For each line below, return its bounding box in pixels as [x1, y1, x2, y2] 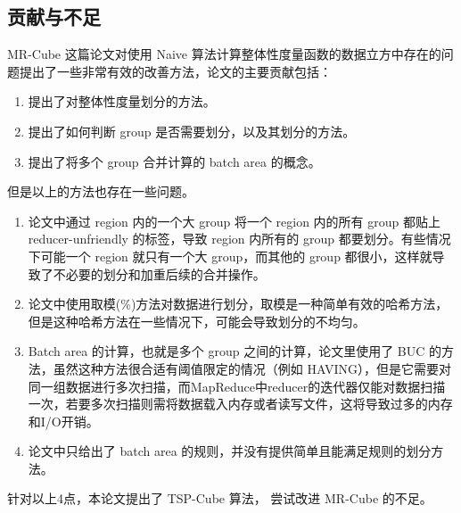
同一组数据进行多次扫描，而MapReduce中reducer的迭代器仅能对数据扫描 [28, 376, 446, 395]
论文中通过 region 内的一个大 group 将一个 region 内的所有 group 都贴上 [28, 211, 440, 230]
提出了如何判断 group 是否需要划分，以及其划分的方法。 [28, 121, 356, 140]
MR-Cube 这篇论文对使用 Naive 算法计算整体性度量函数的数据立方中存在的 [7, 45, 441, 63]
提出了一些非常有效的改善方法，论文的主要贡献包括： [19, 62, 332, 80]
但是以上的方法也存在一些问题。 [7, 182, 194, 201]
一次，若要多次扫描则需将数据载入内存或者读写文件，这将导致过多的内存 [28, 394, 453, 413]
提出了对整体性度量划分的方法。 [28, 92, 216, 111]
